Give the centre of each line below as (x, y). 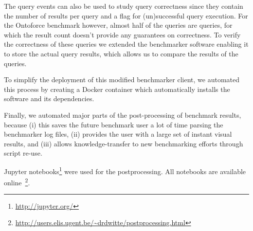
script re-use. (23, 153)
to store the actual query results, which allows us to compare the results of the (121, 53)
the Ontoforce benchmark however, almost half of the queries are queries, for (118, 25)
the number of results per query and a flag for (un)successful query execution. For (126, 15)
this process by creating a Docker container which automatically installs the (117, 89)
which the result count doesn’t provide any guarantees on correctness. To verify (122, 34)
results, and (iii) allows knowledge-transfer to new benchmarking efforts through (124, 143)
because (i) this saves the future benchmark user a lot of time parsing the (114, 124)
